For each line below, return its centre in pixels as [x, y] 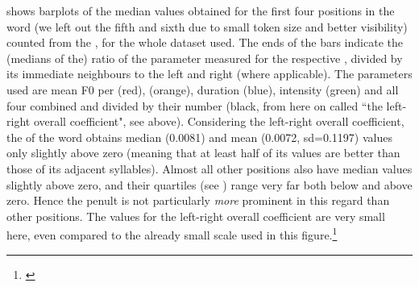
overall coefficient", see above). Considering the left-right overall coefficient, [219, 121]
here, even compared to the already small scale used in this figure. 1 [172, 233]
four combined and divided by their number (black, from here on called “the [195, 105]
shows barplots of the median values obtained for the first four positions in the [201, 10]
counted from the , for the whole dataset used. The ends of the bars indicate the [205, 42]
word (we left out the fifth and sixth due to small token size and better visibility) [207, 26]
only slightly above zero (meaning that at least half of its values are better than [203, 153]
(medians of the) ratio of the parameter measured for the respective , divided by [205, 58]
